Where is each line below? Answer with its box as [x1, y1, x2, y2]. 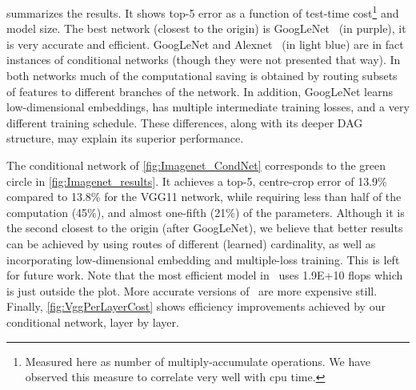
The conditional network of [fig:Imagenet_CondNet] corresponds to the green [6, 157, 386, 173]
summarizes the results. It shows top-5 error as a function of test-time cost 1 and [6, 2, 399, 21]
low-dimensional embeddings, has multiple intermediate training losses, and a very [6, 99, 410, 115]
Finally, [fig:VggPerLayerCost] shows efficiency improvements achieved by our [6, 298, 386, 315]
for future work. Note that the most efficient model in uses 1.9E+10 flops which [6, 267, 403, 283]
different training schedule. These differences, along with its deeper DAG [6, 114, 363, 131]
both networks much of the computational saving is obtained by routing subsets [6, 67, 398, 84]
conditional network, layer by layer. [6, 313, 179, 330]
